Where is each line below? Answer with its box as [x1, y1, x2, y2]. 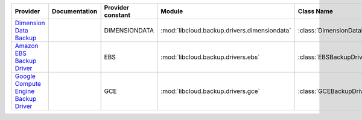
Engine [14, 87, 35, 95]
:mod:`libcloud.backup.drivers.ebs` [160, 53, 260, 61]
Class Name [297, 7, 334, 15]
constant [104, 11, 131, 19]
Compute [14, 80, 42, 88]
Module [160, 7, 183, 15]
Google [14, 72, 36, 80]
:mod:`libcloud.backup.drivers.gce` [160, 87, 261, 95]
